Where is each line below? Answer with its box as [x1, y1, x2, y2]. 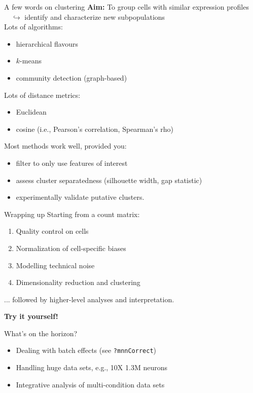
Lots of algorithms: [4, 21, 63, 32]
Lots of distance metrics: [4, 89, 81, 100]
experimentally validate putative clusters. [16, 192, 144, 202]
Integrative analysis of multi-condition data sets [16, 379, 165, 389]
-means [20, 55, 42, 66]
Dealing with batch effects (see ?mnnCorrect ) [16, 345, 157, 355]
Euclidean [16, 106, 47, 117]
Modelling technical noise [16, 260, 95, 270]
